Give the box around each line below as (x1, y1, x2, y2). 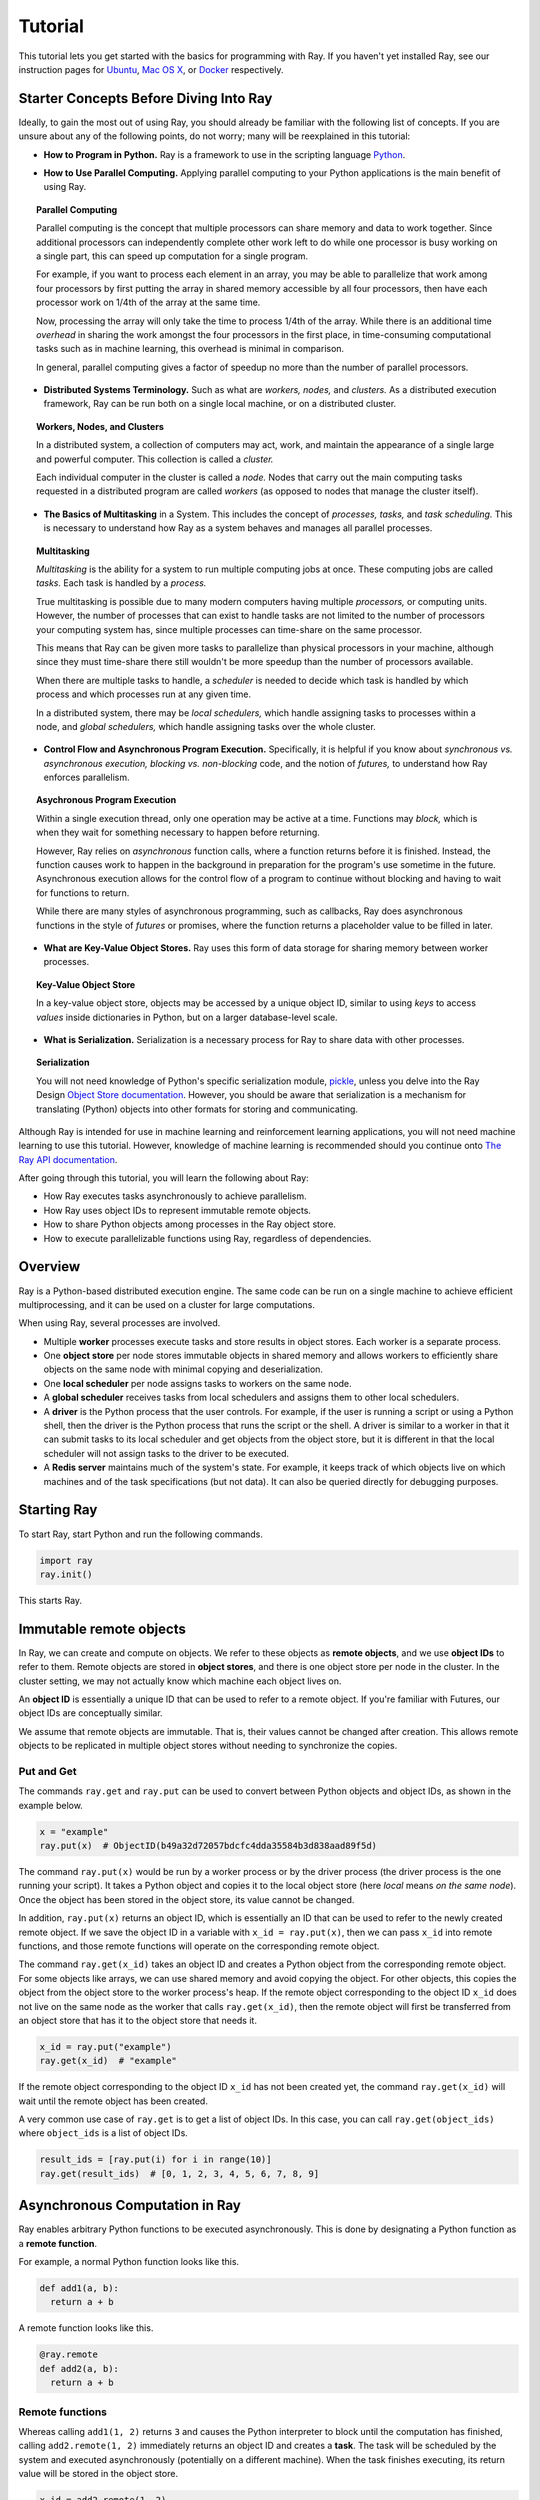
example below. (18, 1799, 84, 1811)
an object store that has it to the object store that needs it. (18, 2014, 257, 2026)
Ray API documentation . (18, 1153, 118, 1165)
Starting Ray (18, 1501, 98, 1519)
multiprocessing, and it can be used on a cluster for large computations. (18, 1298, 315, 1310)
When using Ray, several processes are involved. (18, 1317, 221, 1329)
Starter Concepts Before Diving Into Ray (18, 90, 273, 107)
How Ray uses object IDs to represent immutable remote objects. (43, 1204, 312, 1216)
